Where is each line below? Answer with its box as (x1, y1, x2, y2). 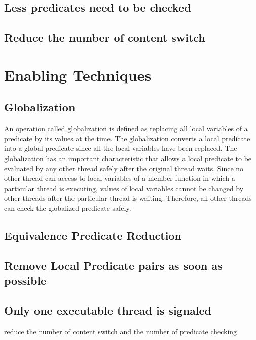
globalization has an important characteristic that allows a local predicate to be (4, 152, 252, 163)
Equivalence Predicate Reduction (4, 227, 181, 243)
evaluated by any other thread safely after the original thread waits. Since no (4, 163, 244, 173)
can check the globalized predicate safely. (4, 202, 131, 213)
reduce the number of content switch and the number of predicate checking (4, 326, 237, 336)
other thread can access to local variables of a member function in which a (4, 173, 235, 183)
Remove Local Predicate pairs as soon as (4, 257, 223, 273)
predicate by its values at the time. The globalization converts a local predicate (4, 133, 250, 143)
